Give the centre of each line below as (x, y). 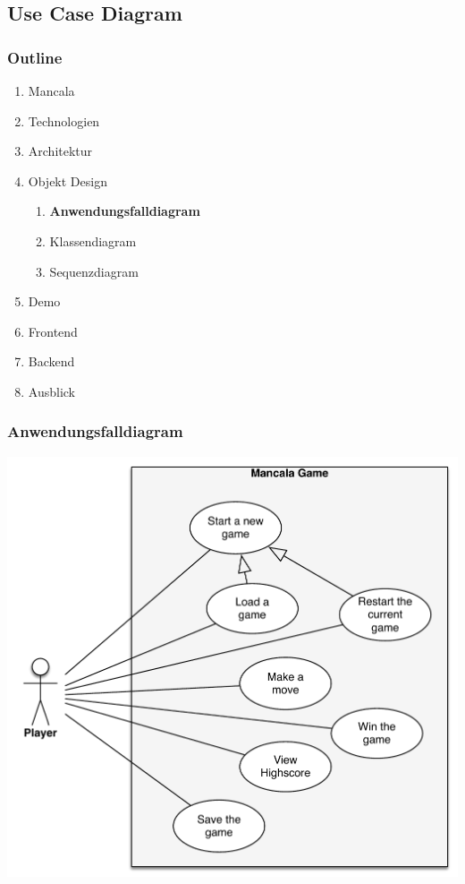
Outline (35, 57)
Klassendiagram (93, 240)
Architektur (60, 151)
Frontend (53, 331)
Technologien (64, 120)
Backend (51, 361)
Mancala (51, 90)
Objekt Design (68, 180)
